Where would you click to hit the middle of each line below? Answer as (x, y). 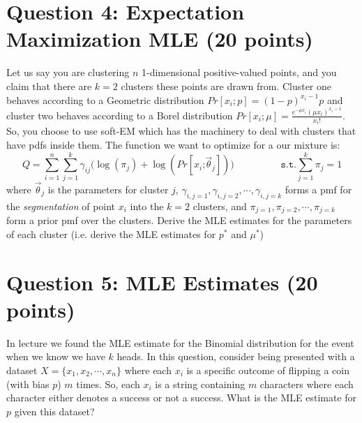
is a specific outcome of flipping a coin (268, 370)
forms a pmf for (318, 189)
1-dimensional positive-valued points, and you (239, 72)
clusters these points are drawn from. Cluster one (226, 86)
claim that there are (49, 86)
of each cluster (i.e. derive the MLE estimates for (111, 233)
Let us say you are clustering (68, 72)
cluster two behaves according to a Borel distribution (120, 115)
